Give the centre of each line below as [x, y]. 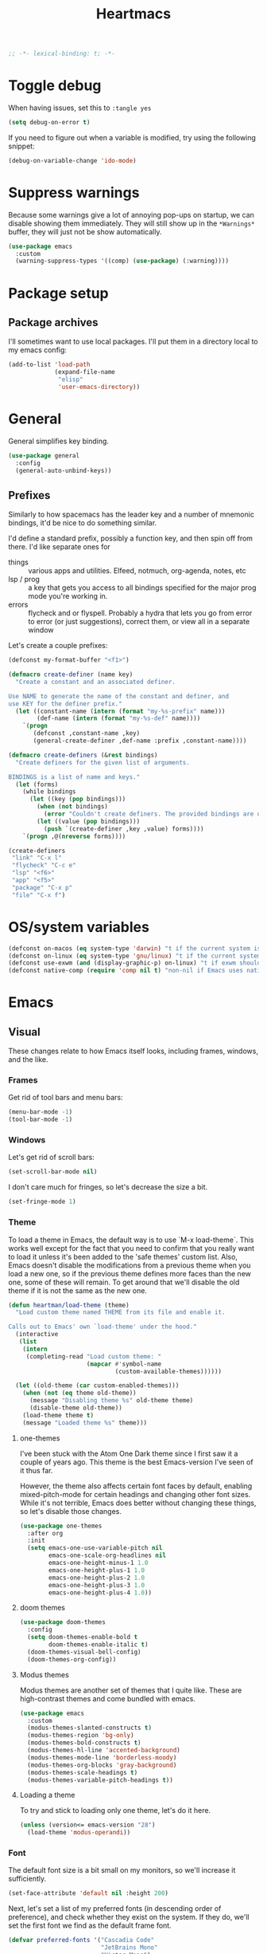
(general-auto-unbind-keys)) [64, 470]
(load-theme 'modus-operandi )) [79, 1833]
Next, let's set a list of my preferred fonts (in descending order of [115, 1909]
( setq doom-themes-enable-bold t [83, 1638]
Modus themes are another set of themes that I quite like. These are [131, 1690]
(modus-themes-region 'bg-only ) [81, 1736]
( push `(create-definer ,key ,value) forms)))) [124, 829]
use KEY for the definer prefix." [66, 704]
